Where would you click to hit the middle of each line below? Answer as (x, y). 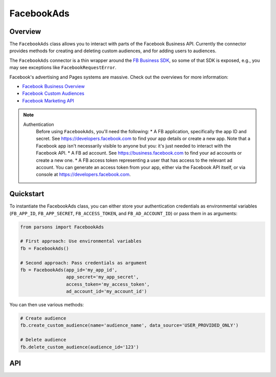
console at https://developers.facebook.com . (84, 175)
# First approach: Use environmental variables (81, 241)
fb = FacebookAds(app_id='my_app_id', (69, 270)
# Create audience (43, 318)
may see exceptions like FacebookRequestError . (63, 68)
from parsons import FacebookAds (62, 227)
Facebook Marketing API (48, 100)
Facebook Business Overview (53, 87)
